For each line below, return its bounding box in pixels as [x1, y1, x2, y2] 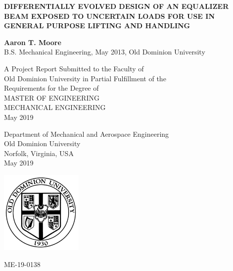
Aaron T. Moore [4, 37, 61, 47]
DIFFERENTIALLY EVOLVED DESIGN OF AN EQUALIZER [4, 1, 229, 11]
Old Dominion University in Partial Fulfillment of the [4, 73, 166, 83]
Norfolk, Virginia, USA [4, 148, 74, 158]
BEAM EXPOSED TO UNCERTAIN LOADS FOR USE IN [4, 10, 215, 21]
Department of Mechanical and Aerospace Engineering [4, 128, 169, 139]
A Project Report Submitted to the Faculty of [4, 63, 144, 73]
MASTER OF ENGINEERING [4, 92, 99, 103]
